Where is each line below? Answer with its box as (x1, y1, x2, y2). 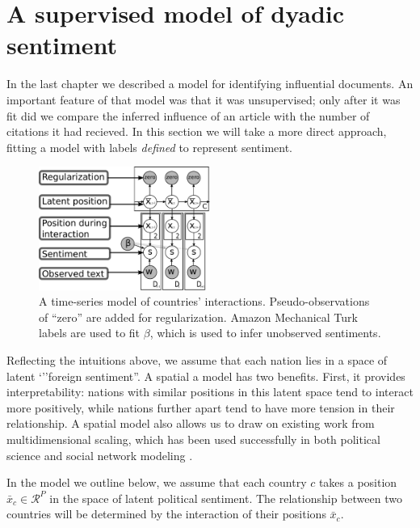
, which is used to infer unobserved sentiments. (149, 324, 381, 341)
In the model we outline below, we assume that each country (6, 474, 307, 491)
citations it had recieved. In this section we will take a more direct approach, (6, 123, 387, 140)
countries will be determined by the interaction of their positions (6, 505, 326, 522)
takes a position (318, 474, 397, 491)
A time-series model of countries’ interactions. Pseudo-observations (39, 293, 370, 310)
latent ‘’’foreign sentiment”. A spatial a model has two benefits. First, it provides (6, 367, 405, 384)
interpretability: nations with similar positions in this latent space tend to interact (6, 383, 414, 400)
